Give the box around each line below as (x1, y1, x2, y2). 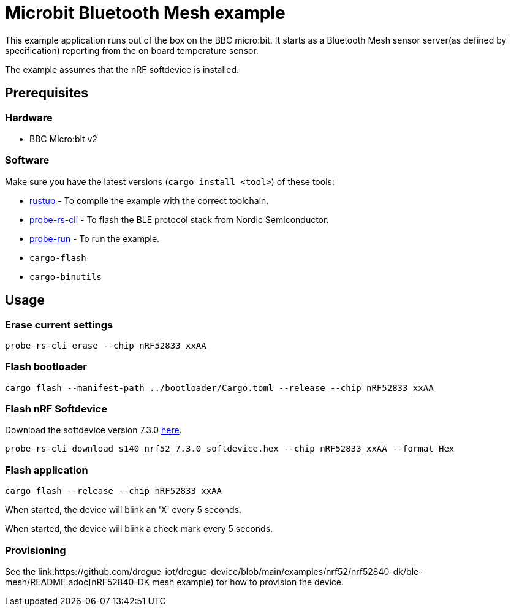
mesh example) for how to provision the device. (152, 576, 344, 587)
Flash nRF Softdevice (5, 403, 107, 416)
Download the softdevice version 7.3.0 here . (5, 425, 182, 436)
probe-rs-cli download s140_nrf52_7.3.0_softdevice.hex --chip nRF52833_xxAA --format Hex (5, 444, 455, 454)
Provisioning (5, 544, 66, 556)
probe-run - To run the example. (29, 233, 160, 244)
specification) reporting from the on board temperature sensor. (5, 45, 259, 56)
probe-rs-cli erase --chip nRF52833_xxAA (5, 340, 206, 351)
